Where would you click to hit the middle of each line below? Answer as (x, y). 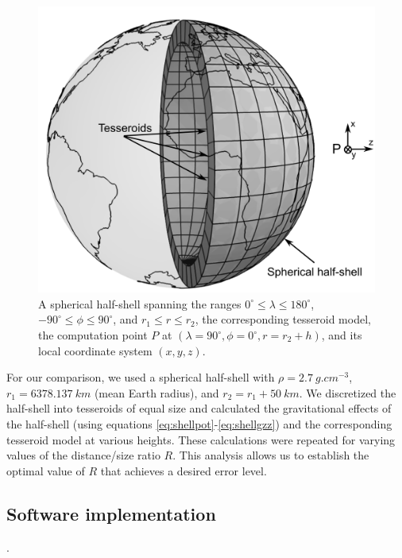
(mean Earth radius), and (157, 392)
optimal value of (46, 470)
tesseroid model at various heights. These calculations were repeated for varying (201, 439)
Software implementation (111, 513)
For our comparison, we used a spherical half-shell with (141, 377)
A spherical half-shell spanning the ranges (140, 303)
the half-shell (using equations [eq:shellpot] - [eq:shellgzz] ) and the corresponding (199, 423)
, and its (342, 335)
